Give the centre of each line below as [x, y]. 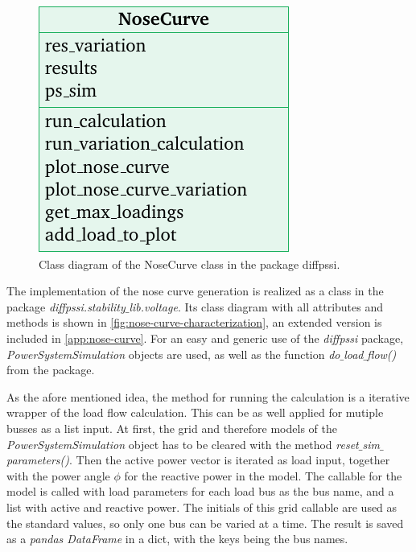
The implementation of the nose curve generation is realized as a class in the [195, 291]
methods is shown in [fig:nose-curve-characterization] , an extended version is [194, 322]
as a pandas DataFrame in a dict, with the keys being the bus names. [177, 539]
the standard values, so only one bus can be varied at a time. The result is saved [205, 523]
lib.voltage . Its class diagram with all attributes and [256, 306]
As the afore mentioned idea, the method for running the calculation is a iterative [208, 396]
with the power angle [58, 475]
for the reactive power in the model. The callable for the [263, 475]
